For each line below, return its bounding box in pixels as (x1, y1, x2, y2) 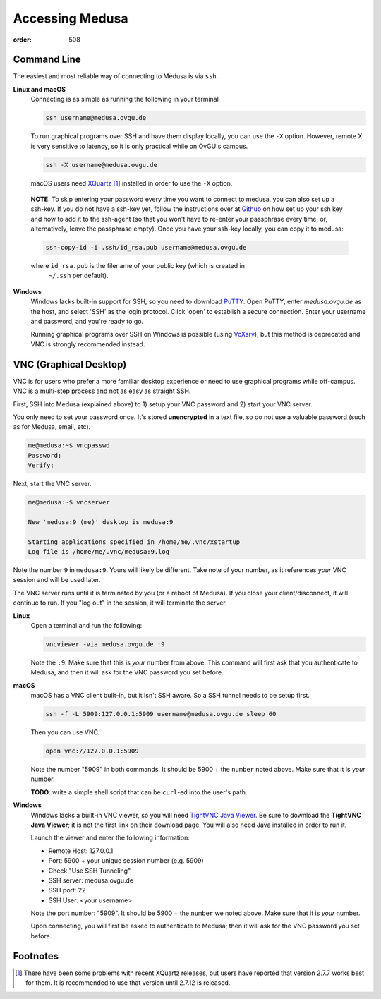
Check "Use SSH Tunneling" (48, 866, 131, 875)
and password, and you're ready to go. (30, 317, 144, 326)
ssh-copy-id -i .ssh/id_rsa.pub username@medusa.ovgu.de (45, 243, 247, 252)
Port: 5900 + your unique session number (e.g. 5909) (48, 856, 204, 865)
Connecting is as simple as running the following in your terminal (30, 95, 219, 104)
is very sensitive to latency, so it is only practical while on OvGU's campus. (30, 142, 248, 150)
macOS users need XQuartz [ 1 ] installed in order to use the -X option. (30, 178, 233, 187)
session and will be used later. (13, 576, 101, 584)
